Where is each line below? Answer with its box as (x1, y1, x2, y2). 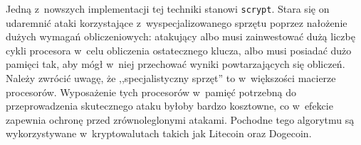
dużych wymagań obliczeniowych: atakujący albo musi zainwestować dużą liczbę (6, 29, 355, 44)
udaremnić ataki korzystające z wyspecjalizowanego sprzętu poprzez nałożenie (6, 15, 347, 30)
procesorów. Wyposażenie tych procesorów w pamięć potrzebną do (6, 84, 296, 99)
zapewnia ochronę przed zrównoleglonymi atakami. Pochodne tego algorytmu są (6, 112, 355, 127)
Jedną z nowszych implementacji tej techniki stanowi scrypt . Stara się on (6, 1, 330, 16)
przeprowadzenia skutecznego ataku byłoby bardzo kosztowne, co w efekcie (6, 98, 333, 113)
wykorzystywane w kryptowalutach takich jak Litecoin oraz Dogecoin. (6, 126, 312, 141)
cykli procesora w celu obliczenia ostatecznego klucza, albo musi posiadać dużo (6, 42, 352, 57)
